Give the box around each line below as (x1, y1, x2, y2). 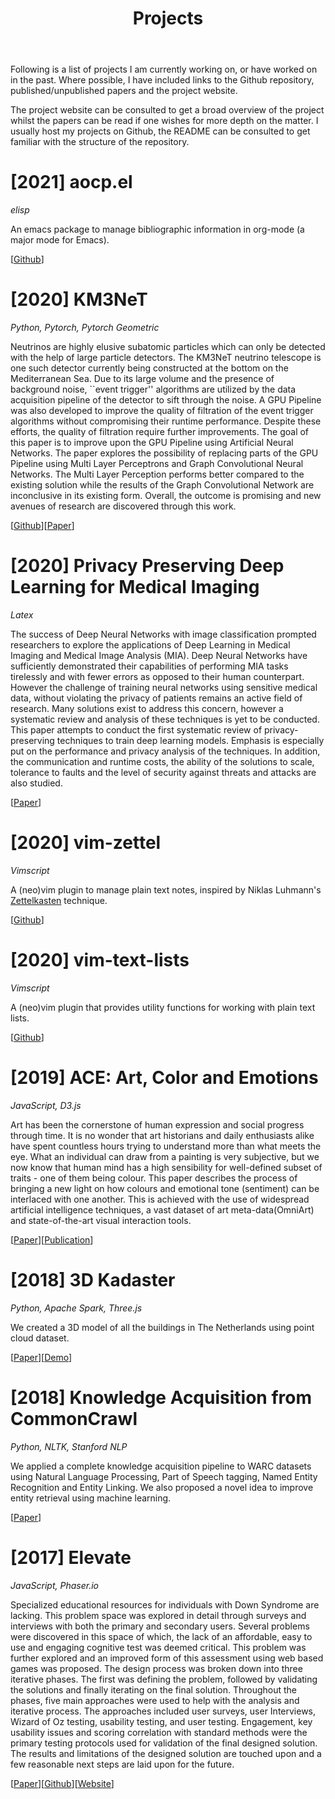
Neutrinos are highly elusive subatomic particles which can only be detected (10, 341, 326, 353)
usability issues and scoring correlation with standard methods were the (10, 1726, 308, 1738)
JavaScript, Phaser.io (10, 1579, 99, 1591)
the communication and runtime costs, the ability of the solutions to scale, (10, 756, 315, 767)
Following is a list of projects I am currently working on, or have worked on (10, 63, 318, 76)
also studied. (10, 777, 63, 789)
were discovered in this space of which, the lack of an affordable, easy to (10, 1630, 313, 1642)
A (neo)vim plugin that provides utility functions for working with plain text (10, 1001, 316, 1013)
